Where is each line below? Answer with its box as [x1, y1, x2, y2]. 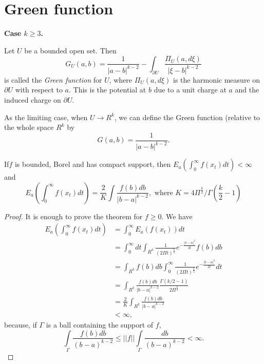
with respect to [15, 84, 63, 95]
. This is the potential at [69, 84, 146, 95]
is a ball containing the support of [46, 319, 154, 330]
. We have [161, 210, 193, 221]
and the [235, 84, 259, 95]
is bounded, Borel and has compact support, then [14, 159, 171, 169]
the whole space [4, 122, 54, 132]
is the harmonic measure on [173, 74, 260, 85]
